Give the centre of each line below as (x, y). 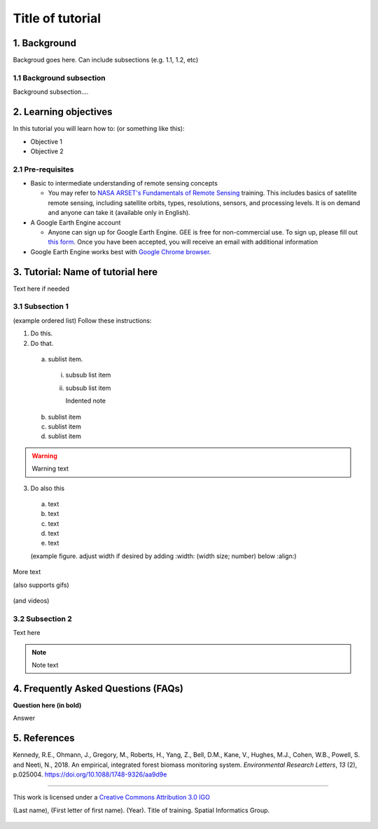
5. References (44, 738)
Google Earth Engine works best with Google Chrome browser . (121, 251)
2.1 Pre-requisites (43, 169)
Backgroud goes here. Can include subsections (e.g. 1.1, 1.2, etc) (106, 60)
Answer (24, 718)
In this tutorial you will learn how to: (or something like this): (99, 129)
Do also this (48, 488)
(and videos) (31, 601)
